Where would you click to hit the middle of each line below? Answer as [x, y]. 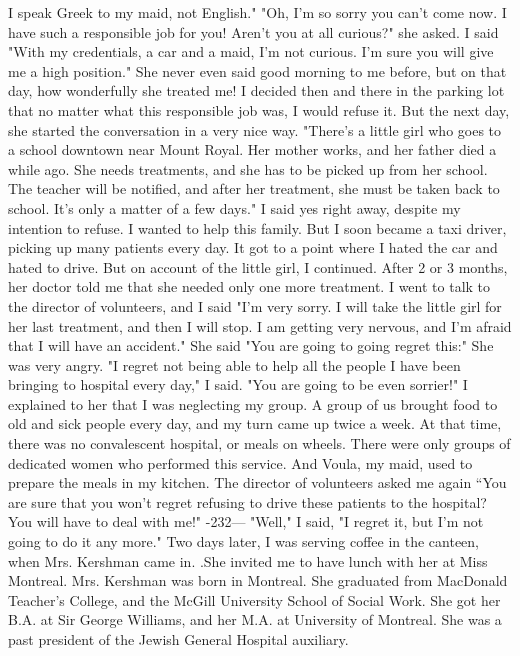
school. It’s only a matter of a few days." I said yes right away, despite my [234, 207]
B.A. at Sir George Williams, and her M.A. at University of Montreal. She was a [255, 619]
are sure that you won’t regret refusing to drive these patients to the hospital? [247, 501]
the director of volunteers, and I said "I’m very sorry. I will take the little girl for [255, 305]
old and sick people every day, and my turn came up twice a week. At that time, [255, 423]
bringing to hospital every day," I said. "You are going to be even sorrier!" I [238, 384]
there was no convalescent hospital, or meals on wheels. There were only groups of [259, 443]
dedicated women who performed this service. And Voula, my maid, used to [240, 462]
